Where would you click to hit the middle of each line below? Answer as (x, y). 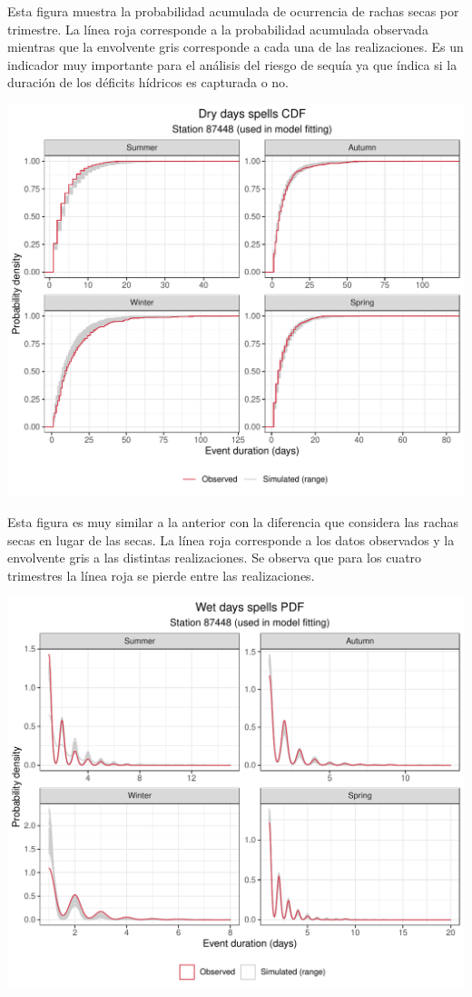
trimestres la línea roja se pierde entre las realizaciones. (161, 575)
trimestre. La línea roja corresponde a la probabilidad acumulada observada (218, 29)
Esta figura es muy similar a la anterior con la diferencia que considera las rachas (233, 522)
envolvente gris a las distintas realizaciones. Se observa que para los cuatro (215, 558)
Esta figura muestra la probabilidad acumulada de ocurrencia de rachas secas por (233, 11)
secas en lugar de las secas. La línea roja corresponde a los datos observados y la (231, 539)
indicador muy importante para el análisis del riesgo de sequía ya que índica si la (232, 64)
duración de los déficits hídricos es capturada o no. (148, 82)
